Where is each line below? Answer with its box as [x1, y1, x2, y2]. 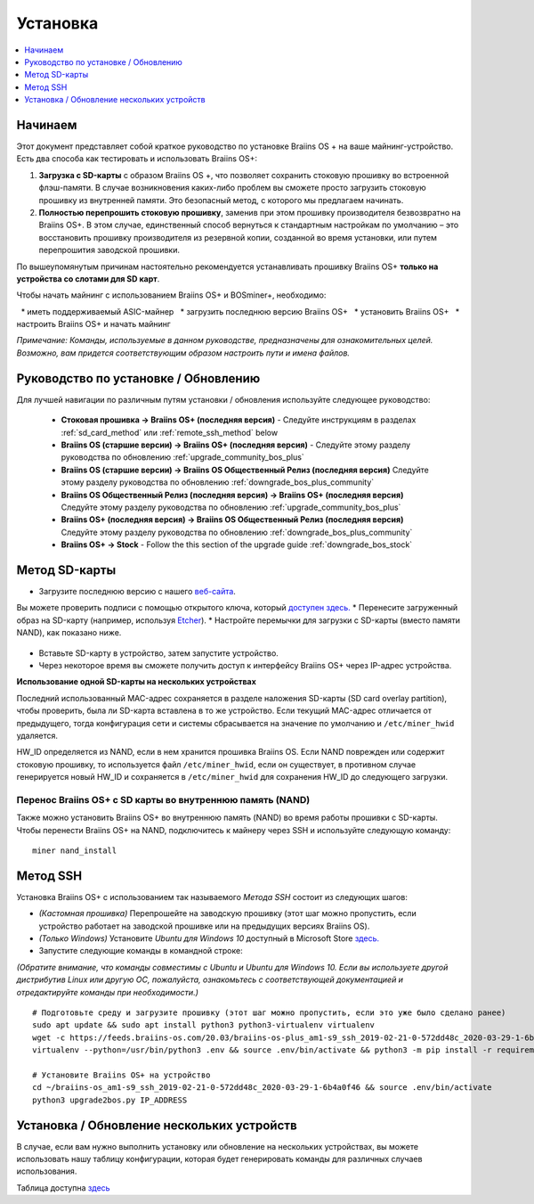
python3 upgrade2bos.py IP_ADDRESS [32, 1094, 188, 1105]
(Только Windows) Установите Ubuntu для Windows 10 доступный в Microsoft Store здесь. [38, 933, 380, 944]
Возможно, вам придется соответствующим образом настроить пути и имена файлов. [16, 348, 351, 358]
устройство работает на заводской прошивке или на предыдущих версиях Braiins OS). [38, 921, 370, 931]
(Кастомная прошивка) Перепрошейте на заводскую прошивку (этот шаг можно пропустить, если [38, 908, 417, 919]
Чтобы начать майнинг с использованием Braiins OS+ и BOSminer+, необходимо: [16, 290, 327, 300]
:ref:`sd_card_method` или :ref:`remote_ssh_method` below [61, 427, 279, 438]
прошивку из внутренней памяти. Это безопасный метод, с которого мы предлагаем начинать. [38, 194, 404, 205]
